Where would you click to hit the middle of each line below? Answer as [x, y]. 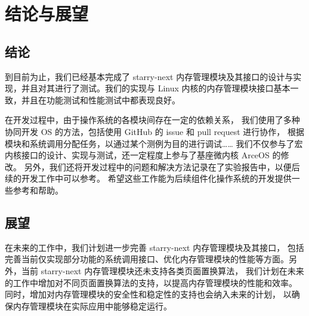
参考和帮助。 [38, 190]
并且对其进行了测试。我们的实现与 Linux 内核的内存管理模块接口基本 [156, 88]
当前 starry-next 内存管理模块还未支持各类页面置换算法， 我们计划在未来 [163, 270]
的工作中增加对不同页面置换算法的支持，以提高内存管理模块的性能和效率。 [151, 282]
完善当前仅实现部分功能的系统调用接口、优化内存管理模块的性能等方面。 [147, 259]
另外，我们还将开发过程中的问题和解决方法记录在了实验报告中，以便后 [162, 166]
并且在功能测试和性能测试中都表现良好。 [101, 99]
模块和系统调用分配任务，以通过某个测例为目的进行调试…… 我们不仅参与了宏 [154, 143]
